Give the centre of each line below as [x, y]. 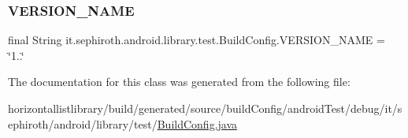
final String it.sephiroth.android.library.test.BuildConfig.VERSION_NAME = [197, 40]
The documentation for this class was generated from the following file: [179, 82]
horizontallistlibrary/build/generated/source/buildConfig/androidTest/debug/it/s [205, 108]
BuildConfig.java [197, 123]
